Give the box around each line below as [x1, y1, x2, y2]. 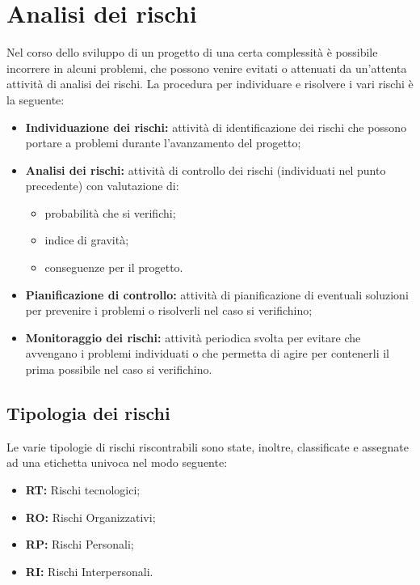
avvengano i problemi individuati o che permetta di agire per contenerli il [25, 345, 389, 362]
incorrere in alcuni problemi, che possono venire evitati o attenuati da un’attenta [6, 59, 407, 76]
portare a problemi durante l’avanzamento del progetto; [25, 134, 301, 151]
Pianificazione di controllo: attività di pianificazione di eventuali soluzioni [25, 286, 409, 303]
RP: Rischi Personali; [25, 536, 134, 553]
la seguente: [6, 91, 65, 108]
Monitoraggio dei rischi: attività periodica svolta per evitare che [25, 329, 361, 345]
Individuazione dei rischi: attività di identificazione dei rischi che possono [25, 118, 407, 135]
